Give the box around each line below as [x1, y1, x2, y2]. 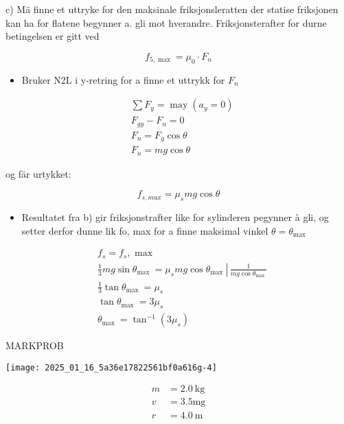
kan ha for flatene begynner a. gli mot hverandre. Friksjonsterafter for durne [5, 15, 327, 30]
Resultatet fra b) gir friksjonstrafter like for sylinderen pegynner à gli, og [21, 210, 329, 224]
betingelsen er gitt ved [5, 29, 100, 43]
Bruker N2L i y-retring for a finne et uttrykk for [21, 72, 225, 86]
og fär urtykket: [5, 166, 71, 180]
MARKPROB [5, 338, 64, 353]
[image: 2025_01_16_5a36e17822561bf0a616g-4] [5, 362, 217, 373]
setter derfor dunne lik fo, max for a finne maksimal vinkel [21, 223, 268, 237]
